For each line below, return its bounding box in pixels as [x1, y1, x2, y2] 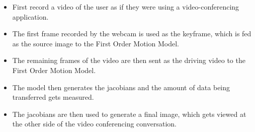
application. [12, 11, 49, 22]
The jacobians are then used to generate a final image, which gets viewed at [12, 108, 246, 119]
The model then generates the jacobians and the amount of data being [12, 82, 230, 92]
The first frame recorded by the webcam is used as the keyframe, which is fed [12, 28, 251, 39]
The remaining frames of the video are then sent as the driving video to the [12, 55, 245, 65]
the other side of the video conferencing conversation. [12, 118, 177, 129]
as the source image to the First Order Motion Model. [12, 38, 179, 48]
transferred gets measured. [12, 92, 94, 102]
